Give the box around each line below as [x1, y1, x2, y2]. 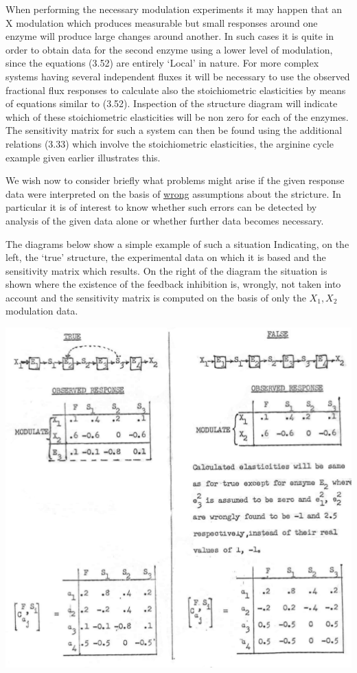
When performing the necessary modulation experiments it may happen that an [5, 2, 343, 16]
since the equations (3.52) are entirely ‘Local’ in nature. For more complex [5, 56, 319, 70]
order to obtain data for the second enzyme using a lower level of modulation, [5, 42, 333, 56]
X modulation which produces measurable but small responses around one [5, 15, 318, 30]
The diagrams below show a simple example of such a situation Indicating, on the [5, 236, 349, 251]
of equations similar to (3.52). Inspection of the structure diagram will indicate [5, 96, 338, 111]
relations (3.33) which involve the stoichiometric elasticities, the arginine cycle [5, 136, 334, 150]
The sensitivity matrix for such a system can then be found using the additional [5, 123, 343, 137]
